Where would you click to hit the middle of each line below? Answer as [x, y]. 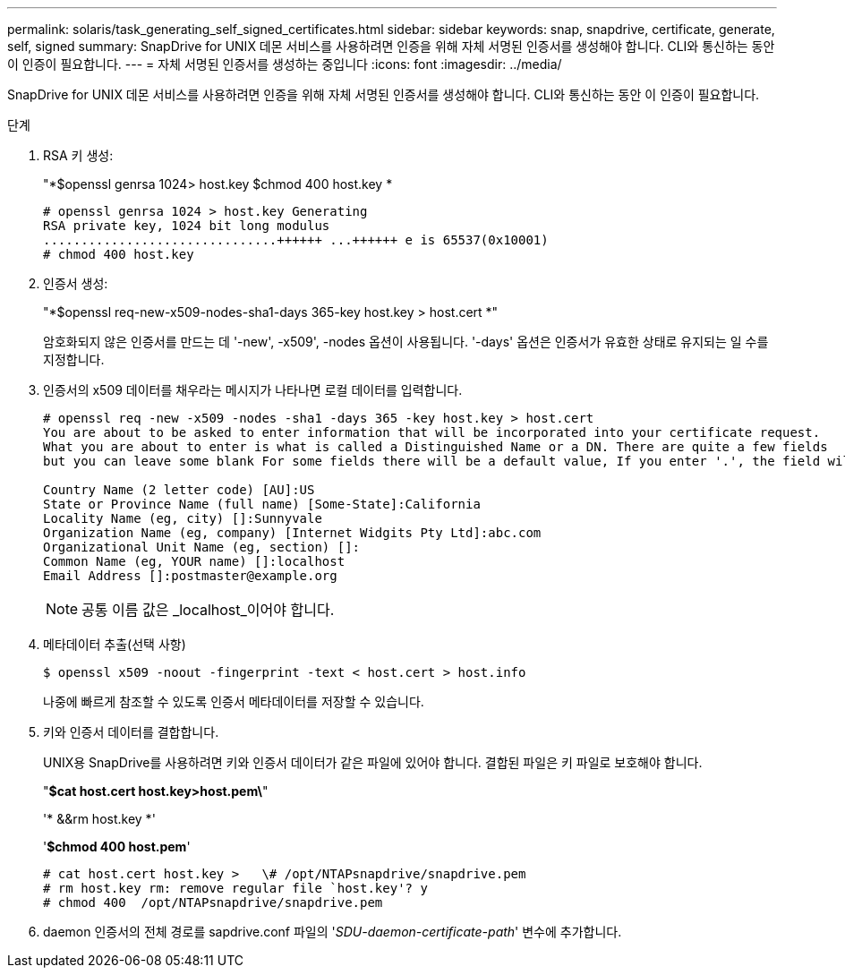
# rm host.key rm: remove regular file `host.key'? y [235, 888]
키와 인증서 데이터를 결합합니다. [131, 732]
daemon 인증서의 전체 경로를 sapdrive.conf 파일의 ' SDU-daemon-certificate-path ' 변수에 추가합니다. [333, 932]
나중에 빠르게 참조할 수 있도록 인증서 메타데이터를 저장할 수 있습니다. [234, 701]
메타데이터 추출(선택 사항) [115, 644]
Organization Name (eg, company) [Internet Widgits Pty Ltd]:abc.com [292, 533]
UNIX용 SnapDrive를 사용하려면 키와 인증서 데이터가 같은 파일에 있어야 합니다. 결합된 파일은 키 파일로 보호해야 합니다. [373, 762]
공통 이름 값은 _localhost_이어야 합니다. [208, 610]
